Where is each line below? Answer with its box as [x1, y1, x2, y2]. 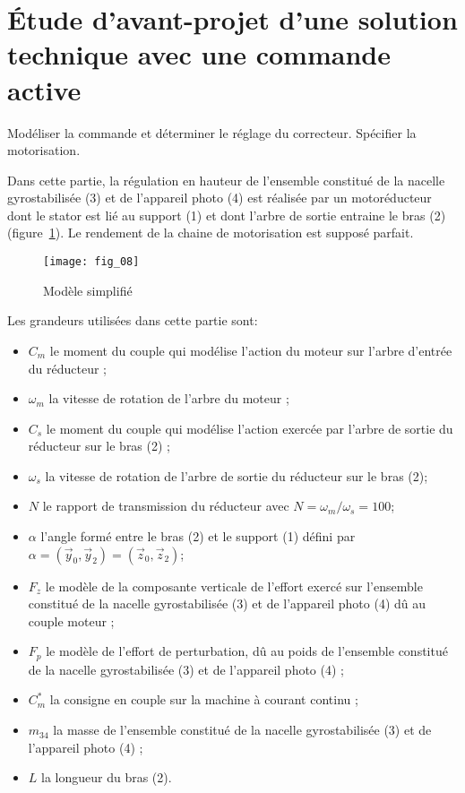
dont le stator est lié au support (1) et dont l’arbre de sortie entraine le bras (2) [7, 205, 446, 224]
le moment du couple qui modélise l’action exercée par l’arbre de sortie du [46, 418, 453, 437]
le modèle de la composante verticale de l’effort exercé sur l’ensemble [45, 576, 423, 595]
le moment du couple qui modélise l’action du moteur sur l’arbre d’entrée [49, 340, 452, 359]
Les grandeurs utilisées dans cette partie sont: [7, 311, 258, 330]
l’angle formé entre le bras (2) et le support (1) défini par [40, 527, 356, 546]
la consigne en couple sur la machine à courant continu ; [49, 690, 358, 709]
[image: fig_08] [43, 255, 140, 269]
